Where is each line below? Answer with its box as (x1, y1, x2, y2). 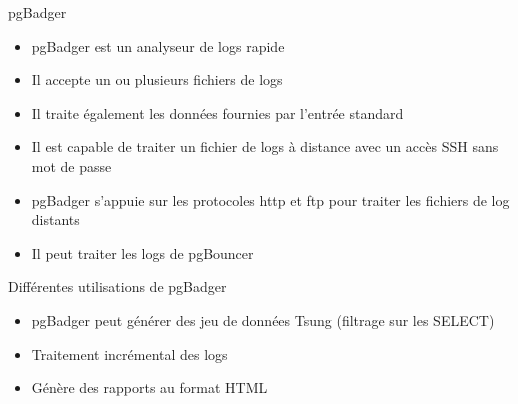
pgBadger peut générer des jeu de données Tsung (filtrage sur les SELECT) (31, 309, 495, 330)
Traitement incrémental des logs (31, 343, 228, 364)
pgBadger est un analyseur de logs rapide (31, 35, 285, 56)
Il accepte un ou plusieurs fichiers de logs (31, 69, 283, 90)
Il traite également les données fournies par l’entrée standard (31, 102, 404, 123)
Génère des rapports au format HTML (31, 377, 268, 398)
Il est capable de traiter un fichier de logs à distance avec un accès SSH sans (31, 136, 499, 157)
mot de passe (31, 155, 112, 176)
